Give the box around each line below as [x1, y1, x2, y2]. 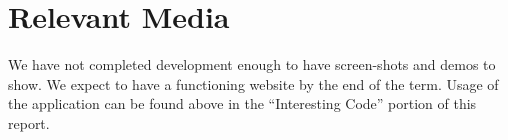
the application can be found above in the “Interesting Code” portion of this [8, 93, 477, 114]
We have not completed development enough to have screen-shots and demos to [8, 54, 496, 75]
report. [8, 112, 50, 133]
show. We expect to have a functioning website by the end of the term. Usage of [8, 73, 499, 94]
